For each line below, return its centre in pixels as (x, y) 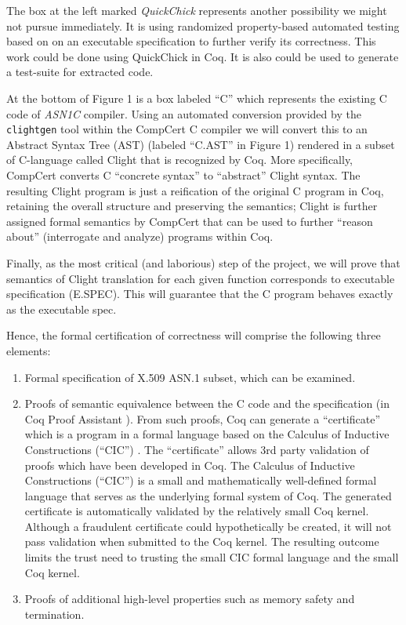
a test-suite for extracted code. (80, 72)
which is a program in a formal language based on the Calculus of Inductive (207, 434)
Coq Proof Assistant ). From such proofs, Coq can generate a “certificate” (203, 418)
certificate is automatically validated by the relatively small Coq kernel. (197, 511)
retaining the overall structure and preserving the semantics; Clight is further (192, 206)
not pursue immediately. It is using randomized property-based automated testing (203, 25)
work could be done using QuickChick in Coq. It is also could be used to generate (203, 56)
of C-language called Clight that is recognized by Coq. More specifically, (180, 160)
